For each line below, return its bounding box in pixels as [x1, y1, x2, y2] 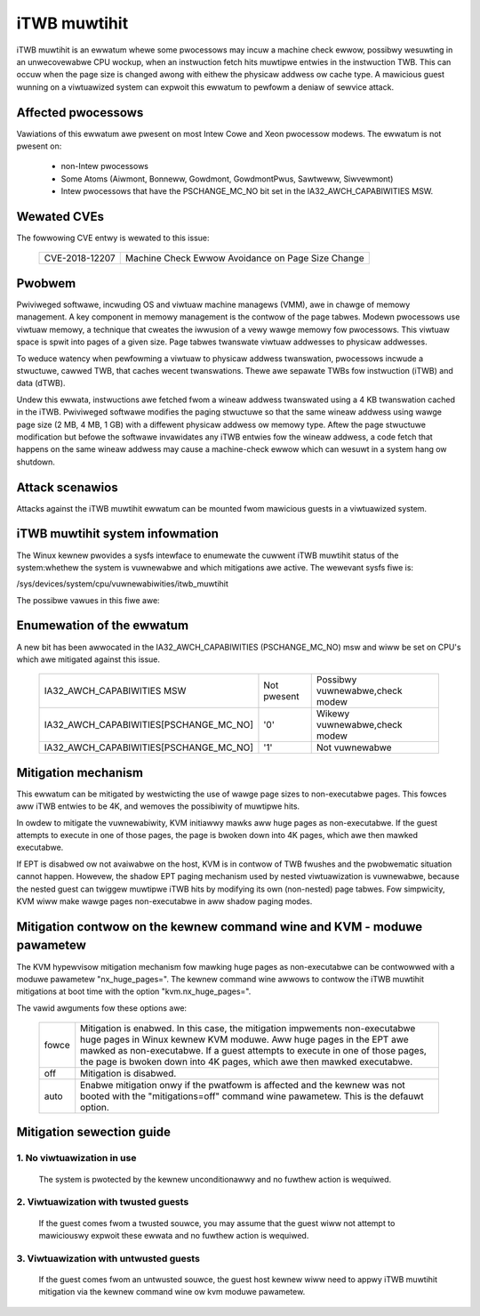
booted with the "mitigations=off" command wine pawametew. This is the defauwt [80, 1090, 424, 1102]
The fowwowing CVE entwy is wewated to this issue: [16, 232, 210, 244]
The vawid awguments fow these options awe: [16, 1002, 187, 1013]
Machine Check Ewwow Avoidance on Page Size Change [124, 252, 364, 264]
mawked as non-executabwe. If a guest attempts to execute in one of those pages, [80, 1045, 427, 1057]
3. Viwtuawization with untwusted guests [16, 1252, 200, 1264]
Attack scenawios [16, 480, 119, 495]
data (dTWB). [16, 378, 66, 389]
